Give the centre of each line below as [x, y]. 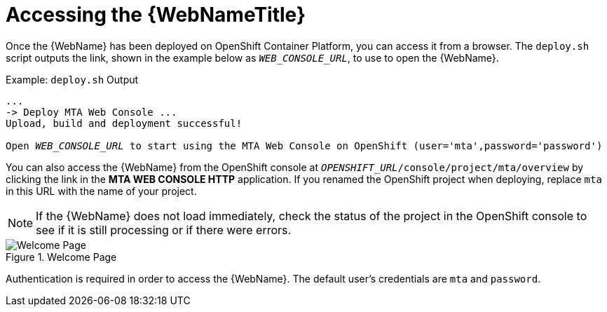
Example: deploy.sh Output [72, 79]
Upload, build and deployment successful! [124, 123]
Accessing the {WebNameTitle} [156, 15]
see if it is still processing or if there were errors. [164, 230]
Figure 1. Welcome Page [61, 257]
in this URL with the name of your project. [101, 191]
